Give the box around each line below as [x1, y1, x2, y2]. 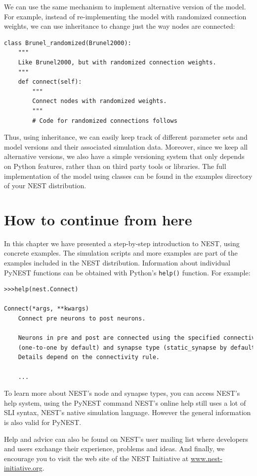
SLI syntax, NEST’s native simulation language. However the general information [4, 407, 251, 418]
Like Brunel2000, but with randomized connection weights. [18, 58, 216, 66]
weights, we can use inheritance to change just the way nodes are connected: [4, 21, 235, 31]
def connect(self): [18, 78, 82, 86]
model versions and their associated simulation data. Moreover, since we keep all [4, 141, 248, 152]
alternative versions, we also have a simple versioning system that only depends [4, 151, 245, 161]
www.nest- [190, 453, 222, 463]
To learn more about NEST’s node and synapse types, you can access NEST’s [4, 388, 240, 398]
